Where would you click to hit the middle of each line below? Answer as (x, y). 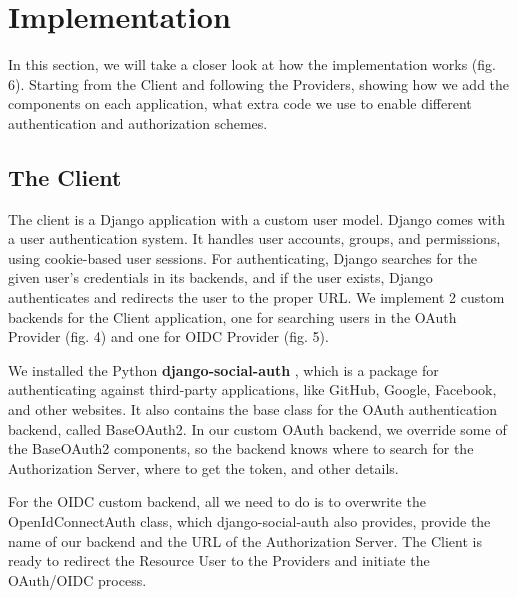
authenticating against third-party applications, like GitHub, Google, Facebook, (252, 389)
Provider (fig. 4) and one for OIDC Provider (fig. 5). (168, 336)
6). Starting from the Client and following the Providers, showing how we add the (259, 83)
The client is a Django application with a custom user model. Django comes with (256, 218)
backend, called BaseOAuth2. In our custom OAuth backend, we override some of (257, 428)
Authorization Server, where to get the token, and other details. (203, 467)
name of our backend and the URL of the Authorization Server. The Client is (245, 540)
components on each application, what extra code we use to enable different (240, 103)
